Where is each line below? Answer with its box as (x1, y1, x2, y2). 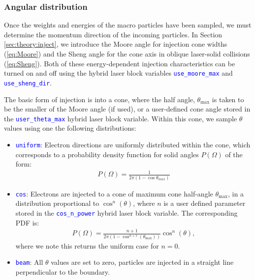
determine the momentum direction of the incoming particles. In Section (4, 29, 223, 39)
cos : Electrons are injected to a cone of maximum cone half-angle (15, 188, 213, 198)
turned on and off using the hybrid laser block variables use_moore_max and (4, 68, 233, 78)
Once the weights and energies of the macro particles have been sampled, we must (4, 20, 252, 30)
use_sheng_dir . (4, 77, 52, 87)
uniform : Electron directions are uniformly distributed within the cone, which (15, 139, 251, 149)
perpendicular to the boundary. (15, 267, 110, 277)
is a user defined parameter (163, 198, 246, 208)
